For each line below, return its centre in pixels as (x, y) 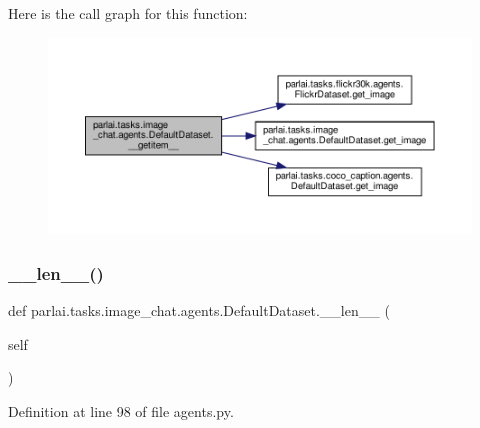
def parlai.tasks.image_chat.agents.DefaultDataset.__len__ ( (199, 310)
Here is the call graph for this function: (128, 13)
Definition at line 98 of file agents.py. (121, 410)
